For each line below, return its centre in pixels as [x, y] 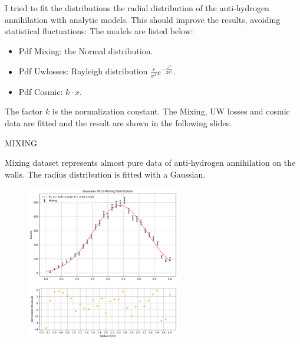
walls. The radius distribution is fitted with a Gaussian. [105, 174]
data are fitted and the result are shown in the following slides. [118, 122]
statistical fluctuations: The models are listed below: [99, 31]
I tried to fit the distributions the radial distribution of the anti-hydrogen [137, 8]
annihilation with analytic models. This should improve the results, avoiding [143, 19]
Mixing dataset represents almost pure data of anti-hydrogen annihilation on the [150, 163]
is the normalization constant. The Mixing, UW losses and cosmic [171, 111]
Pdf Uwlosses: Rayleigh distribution [83, 71]
